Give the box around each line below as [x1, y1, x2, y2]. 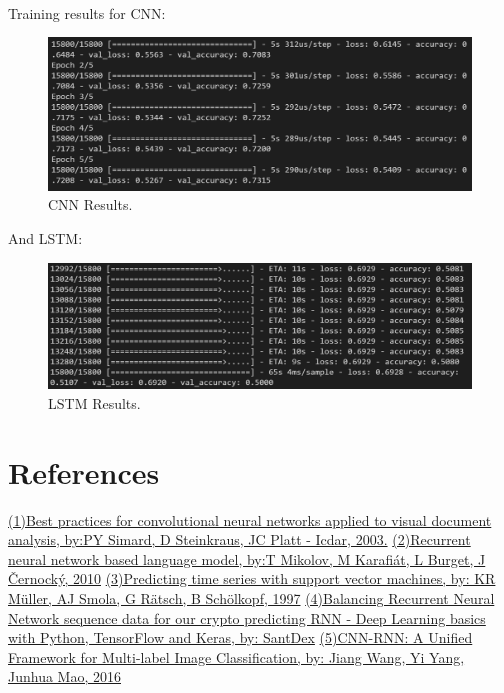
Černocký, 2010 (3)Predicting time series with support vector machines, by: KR [8, 568, 496, 589]
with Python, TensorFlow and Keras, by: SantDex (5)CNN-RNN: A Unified [8, 627, 473, 648]
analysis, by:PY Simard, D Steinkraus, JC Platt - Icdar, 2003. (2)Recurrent [8, 529, 471, 550]
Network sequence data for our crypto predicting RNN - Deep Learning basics [8, 607, 486, 628]
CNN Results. [48, 194, 133, 215]
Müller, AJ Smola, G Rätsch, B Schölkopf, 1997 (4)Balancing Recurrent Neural [8, 587, 495, 608]
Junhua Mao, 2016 [8, 666, 121, 687]
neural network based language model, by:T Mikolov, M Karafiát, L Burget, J [8, 548, 486, 569]
